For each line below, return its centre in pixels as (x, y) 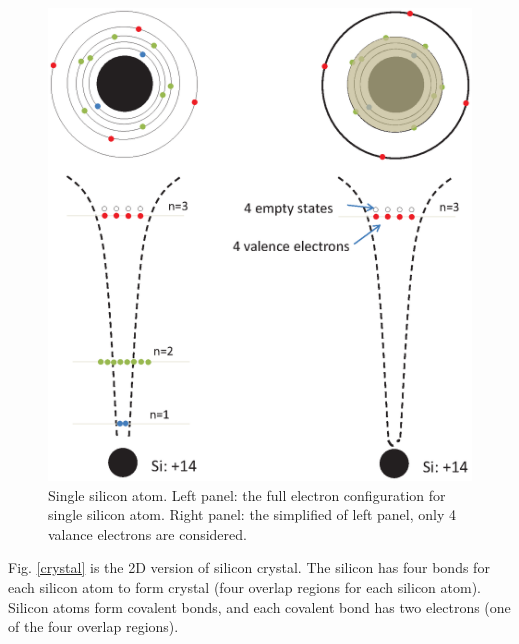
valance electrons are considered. (147, 533)
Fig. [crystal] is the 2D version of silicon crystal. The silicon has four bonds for (249, 567)
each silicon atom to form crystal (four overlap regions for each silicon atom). (245, 586)
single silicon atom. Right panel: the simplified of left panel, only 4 (252, 514)
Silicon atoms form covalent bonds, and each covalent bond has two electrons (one (259, 606)
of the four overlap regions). (93, 626)
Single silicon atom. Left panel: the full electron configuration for (247, 494)
